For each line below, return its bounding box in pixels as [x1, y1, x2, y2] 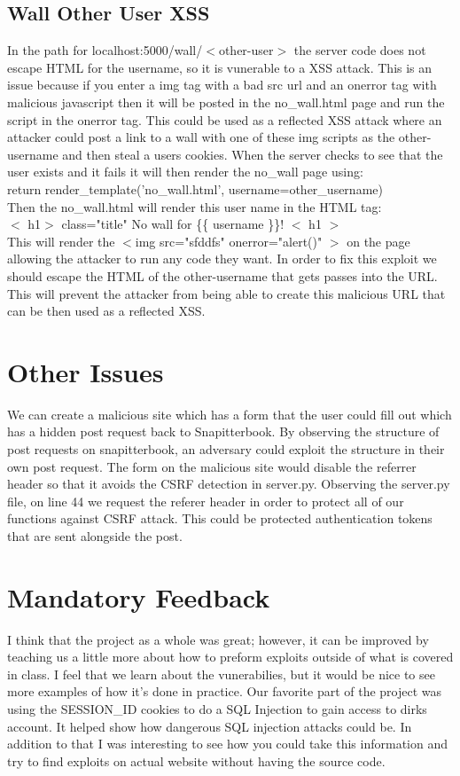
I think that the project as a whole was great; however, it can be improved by [7, 630, 429, 648]
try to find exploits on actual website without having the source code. [7, 751, 386, 770]
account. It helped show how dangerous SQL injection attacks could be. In [7, 717, 412, 735]
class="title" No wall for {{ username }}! [61, 215, 285, 233]
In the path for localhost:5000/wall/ [7, 41, 203, 59]
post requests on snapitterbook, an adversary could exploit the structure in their [7, 440, 445, 459]
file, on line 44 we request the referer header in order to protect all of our [7, 491, 404, 510]
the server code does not [293, 41, 426, 59]
